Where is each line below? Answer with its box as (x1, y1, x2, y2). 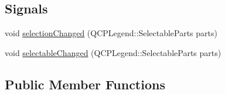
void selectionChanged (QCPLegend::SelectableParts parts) (5, 27, 217, 39)
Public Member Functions (5, 75, 165, 93)
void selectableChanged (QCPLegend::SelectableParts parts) (5, 46, 221, 58)
